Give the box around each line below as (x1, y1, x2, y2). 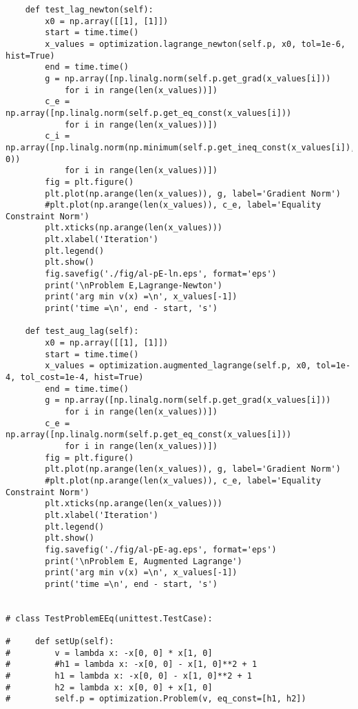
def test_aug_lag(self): (25, 326, 139, 337)
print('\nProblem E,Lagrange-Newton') (45, 280, 222, 290)
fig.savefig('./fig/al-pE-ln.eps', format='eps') (45, 269, 277, 279)
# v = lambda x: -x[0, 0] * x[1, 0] (6, 648, 213, 658)
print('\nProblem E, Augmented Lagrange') (45, 556, 242, 566)
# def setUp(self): (6, 637, 114, 647)
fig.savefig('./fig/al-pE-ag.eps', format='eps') (45, 544, 277, 555)
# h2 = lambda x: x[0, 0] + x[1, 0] (6, 682, 213, 692)
